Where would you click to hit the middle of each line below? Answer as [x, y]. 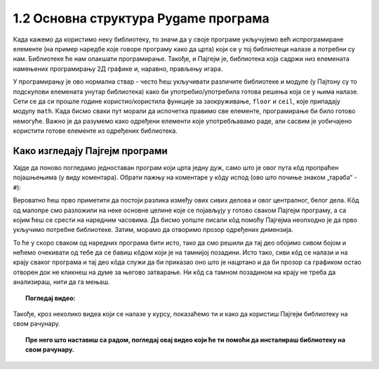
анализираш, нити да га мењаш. [61, 282]
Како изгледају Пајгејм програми [90, 151]
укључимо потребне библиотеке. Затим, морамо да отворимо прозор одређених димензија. [153, 230]
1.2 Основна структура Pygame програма [141, 18]
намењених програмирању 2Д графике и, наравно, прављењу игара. [118, 69]
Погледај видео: [51, 298]
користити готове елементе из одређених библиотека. [95, 131]
